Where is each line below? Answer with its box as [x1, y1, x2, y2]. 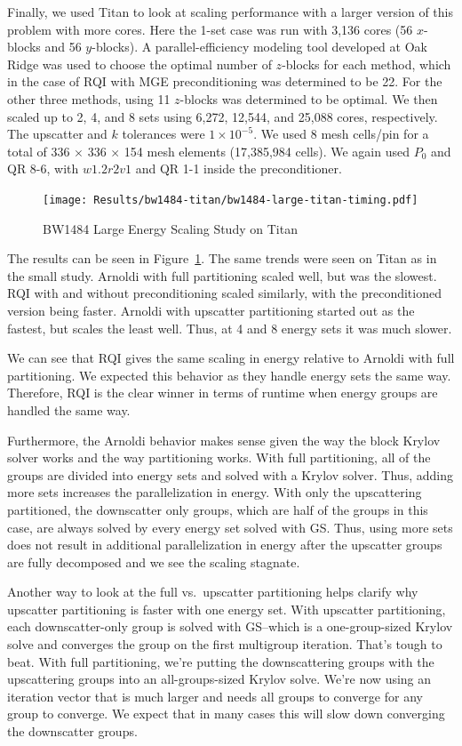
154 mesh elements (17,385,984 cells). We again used [123, 141, 410, 160]
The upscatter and [7, 124, 108, 143]
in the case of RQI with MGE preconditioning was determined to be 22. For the [7, 72, 442, 91]
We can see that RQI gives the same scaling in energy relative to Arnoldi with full [7, 349, 455, 367]
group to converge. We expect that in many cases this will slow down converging [7, 704, 445, 723]
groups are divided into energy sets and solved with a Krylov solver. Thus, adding [7, 465, 453, 484]
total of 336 [7, 141, 70, 160]
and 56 [44, 37, 82, 56]
